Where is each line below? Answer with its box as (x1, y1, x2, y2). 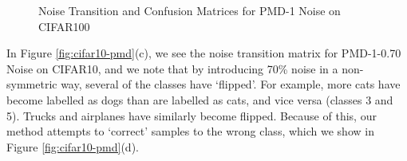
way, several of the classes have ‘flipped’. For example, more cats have (61, 76, 401, 92)
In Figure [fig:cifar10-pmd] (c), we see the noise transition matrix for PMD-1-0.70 (6, 45, 401, 61)
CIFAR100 (38, 18, 90, 34)
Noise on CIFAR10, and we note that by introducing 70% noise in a (6, 60, 338, 77)
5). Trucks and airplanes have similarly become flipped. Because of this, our (6, 107, 377, 124)
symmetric (6, 76, 57, 92)
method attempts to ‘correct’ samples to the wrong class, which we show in (6, 123, 374, 139)
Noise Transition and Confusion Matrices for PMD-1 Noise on (38, 2, 341, 18)
